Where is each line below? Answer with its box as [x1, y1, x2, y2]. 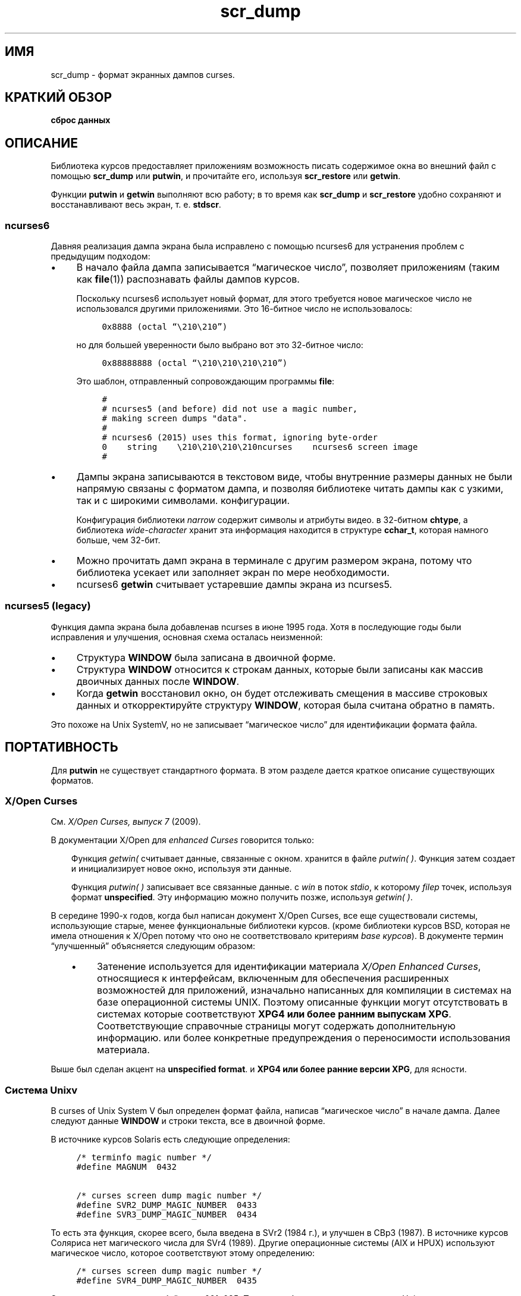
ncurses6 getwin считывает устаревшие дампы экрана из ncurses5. [76, 578, 393, 591]
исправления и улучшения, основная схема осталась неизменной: [51, 631, 323, 642]
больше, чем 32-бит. [76, 535, 161, 546]
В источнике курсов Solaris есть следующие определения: [51, 1134, 290, 1145]
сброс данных [51, 115, 111, 126]
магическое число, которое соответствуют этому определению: [51, 1248, 315, 1259]
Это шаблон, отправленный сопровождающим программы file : [76, 376, 335, 387]
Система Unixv [5, 1084, 78, 1096]
